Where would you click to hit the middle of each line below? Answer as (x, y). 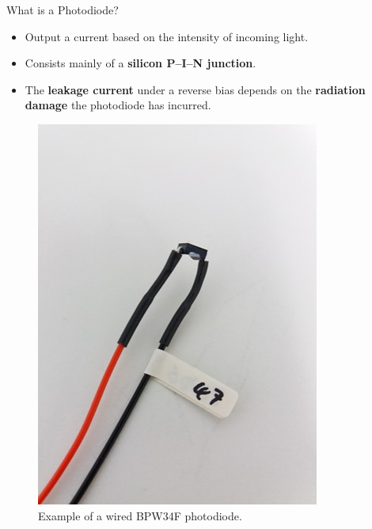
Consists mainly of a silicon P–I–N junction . (140, 63)
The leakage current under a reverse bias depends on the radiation (195, 89)
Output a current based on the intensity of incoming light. (167, 36)
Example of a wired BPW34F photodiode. (140, 515)
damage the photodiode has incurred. (118, 105)
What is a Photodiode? (63, 10)
